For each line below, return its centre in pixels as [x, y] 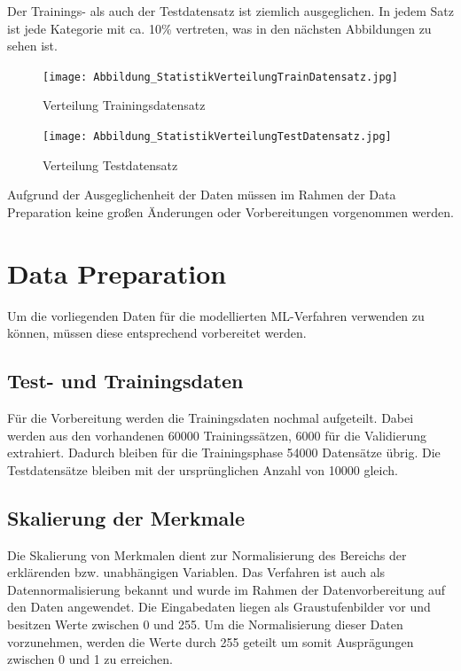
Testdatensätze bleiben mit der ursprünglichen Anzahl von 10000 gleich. [203, 469]
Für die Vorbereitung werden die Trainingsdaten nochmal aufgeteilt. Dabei [211, 417]
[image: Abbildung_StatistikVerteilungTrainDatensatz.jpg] [220, 77]
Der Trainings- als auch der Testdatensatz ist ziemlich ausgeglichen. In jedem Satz [230, 11]
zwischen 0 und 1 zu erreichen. [90, 659]
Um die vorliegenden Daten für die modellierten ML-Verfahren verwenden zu [216, 315]
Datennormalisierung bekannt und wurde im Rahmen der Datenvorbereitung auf [227, 589]
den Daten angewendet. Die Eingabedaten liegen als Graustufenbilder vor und [219, 607]
